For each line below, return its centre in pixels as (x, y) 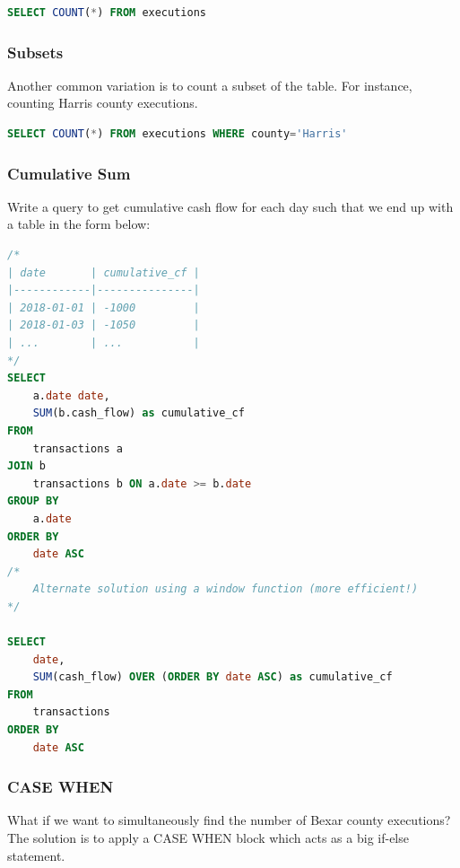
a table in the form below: (79, 224)
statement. (36, 855)
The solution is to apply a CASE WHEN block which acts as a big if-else (208, 838)
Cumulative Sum (69, 173)
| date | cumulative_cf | (104, 272)
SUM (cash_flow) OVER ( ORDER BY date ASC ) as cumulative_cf (213, 677)
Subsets (35, 52)
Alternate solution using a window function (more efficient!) (226, 589)
